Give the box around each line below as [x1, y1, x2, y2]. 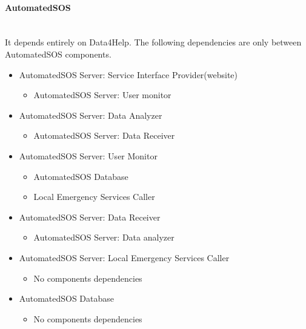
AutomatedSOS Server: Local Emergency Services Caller [19, 251, 230, 264]
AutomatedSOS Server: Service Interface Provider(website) [19, 68, 238, 81]
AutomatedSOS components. [5, 47, 111, 60]
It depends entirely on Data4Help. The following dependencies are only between [5, 36, 302, 48]
